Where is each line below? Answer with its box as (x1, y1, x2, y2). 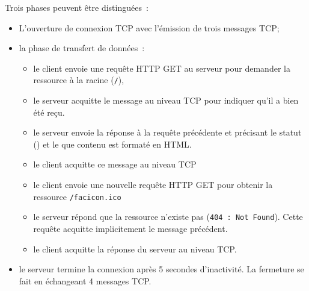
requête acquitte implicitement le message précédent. (33, 222, 228, 234)
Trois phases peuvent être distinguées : (5, 1, 148, 13)
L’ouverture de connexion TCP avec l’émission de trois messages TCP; (19, 21, 280, 34)
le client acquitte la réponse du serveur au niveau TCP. (33, 242, 237, 255)
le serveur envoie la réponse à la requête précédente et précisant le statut (33, 126, 302, 139)
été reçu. (33, 105, 65, 118)
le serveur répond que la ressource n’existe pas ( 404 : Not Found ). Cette (33, 210, 303, 223)
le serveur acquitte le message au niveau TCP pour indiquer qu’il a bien (33, 94, 299, 107)
